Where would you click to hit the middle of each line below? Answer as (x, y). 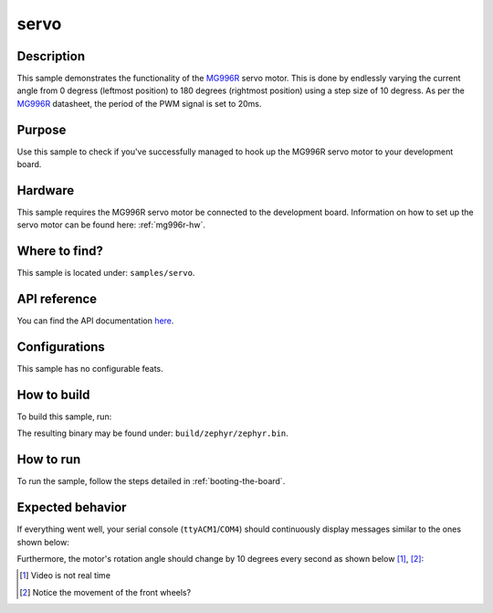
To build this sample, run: (64, 417)
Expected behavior (72, 507)
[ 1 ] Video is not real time (65, 576)
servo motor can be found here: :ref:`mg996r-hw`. (111, 225)
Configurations (61, 347)
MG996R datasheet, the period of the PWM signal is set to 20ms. (139, 103)
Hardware (46, 190)
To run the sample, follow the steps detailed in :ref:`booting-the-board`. (151, 481)
